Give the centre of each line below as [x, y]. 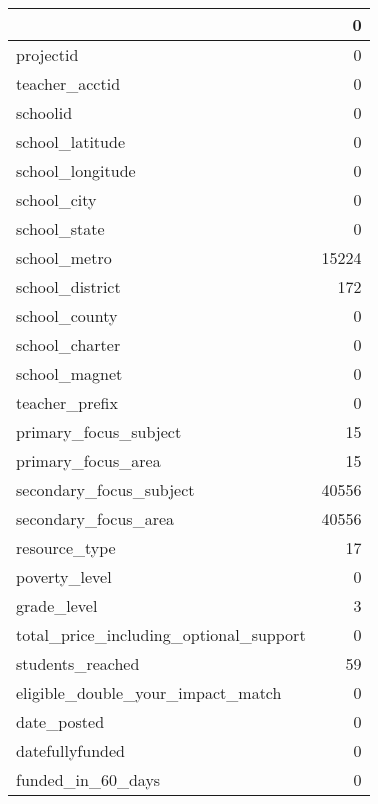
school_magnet [69, 373]
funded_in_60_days [88, 779]
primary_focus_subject [99, 431]
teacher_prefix [67, 402]
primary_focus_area [88, 460]
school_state [60, 228]
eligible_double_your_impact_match [149, 692]
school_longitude [76, 170]
